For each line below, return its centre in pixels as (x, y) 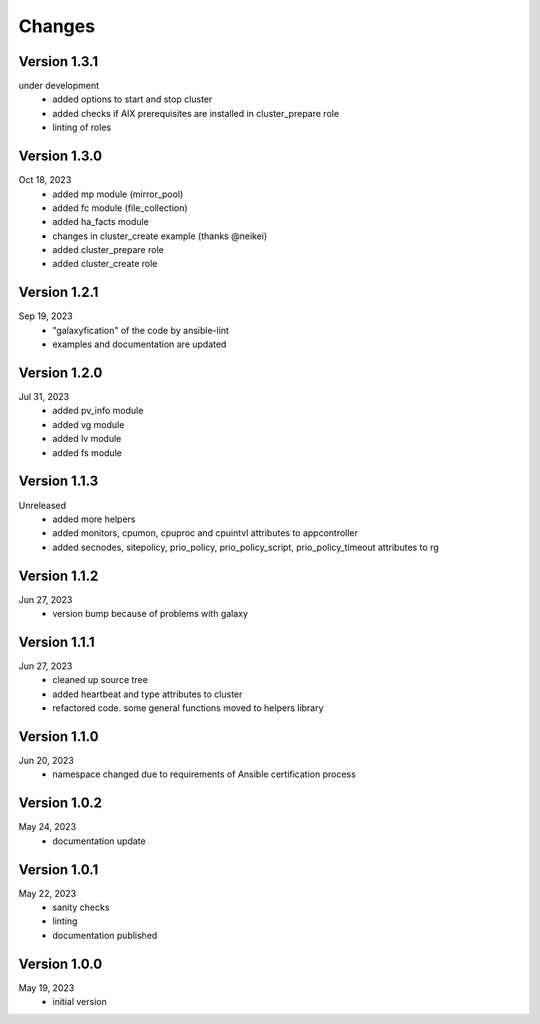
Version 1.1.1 (56, 641)
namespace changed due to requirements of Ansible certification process (204, 774)
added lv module (87, 439)
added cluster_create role (105, 264)
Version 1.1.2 (58, 575)
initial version (79, 1002)
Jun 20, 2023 (46, 760)
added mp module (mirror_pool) (118, 194)
